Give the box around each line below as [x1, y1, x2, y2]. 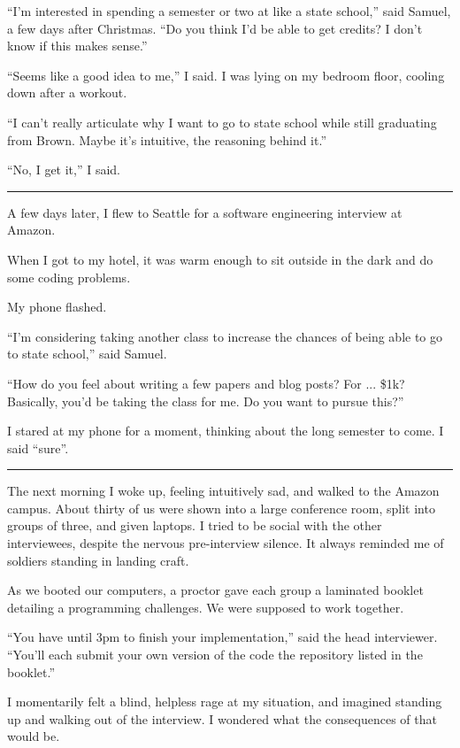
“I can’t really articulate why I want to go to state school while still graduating [7, 112, 437, 131]
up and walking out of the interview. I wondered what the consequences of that [7, 709, 437, 728]
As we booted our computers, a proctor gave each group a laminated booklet [7, 581, 424, 599]
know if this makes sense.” [7, 36, 148, 55]
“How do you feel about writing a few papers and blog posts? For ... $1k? [7, 374, 405, 392]
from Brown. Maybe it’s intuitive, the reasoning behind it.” [7, 130, 327, 149]
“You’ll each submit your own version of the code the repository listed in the [7, 645, 423, 664]
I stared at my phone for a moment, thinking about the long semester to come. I [7, 421, 444, 440]
